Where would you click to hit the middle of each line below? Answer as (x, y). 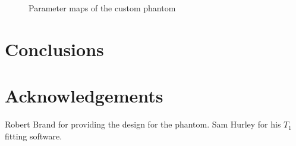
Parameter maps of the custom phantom (102, 8)
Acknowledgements (84, 96)
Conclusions (54, 49)
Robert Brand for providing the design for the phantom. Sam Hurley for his (143, 124)
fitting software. (34, 136)
